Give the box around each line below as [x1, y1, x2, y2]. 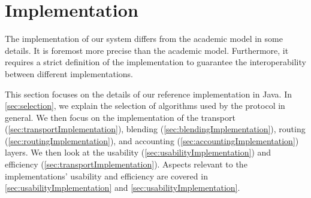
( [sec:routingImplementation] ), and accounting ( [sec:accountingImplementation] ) [5, 134, 299, 147]
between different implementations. [5, 67, 133, 80]
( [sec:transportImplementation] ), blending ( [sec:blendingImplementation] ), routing [5, 123, 306, 135]
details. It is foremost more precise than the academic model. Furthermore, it [5, 44, 289, 56]
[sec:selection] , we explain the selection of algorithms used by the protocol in [5, 99, 285, 112]
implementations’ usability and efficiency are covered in [5, 169, 208, 182]
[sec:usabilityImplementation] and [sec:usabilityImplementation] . [5, 181, 240, 194]
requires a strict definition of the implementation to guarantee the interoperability [5, 56, 306, 68]
